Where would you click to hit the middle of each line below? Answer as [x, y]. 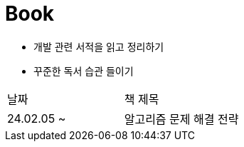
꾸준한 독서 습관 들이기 [84, 71]
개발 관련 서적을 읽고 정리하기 [99, 46]
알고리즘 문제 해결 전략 [181, 119]
